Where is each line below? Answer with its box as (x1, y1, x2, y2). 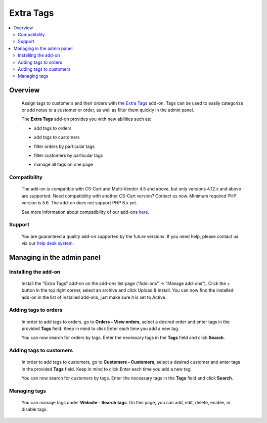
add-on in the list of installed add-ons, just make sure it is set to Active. (21, 294, 167, 300)
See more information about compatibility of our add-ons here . (21, 209, 149, 215)
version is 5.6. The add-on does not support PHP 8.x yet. (21, 200, 137, 206)
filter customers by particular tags (34, 152, 103, 158)
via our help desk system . (21, 240, 74, 246)
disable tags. (21, 406, 48, 413)
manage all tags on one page (34, 161, 93, 168)
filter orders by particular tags (34, 143, 95, 149)
